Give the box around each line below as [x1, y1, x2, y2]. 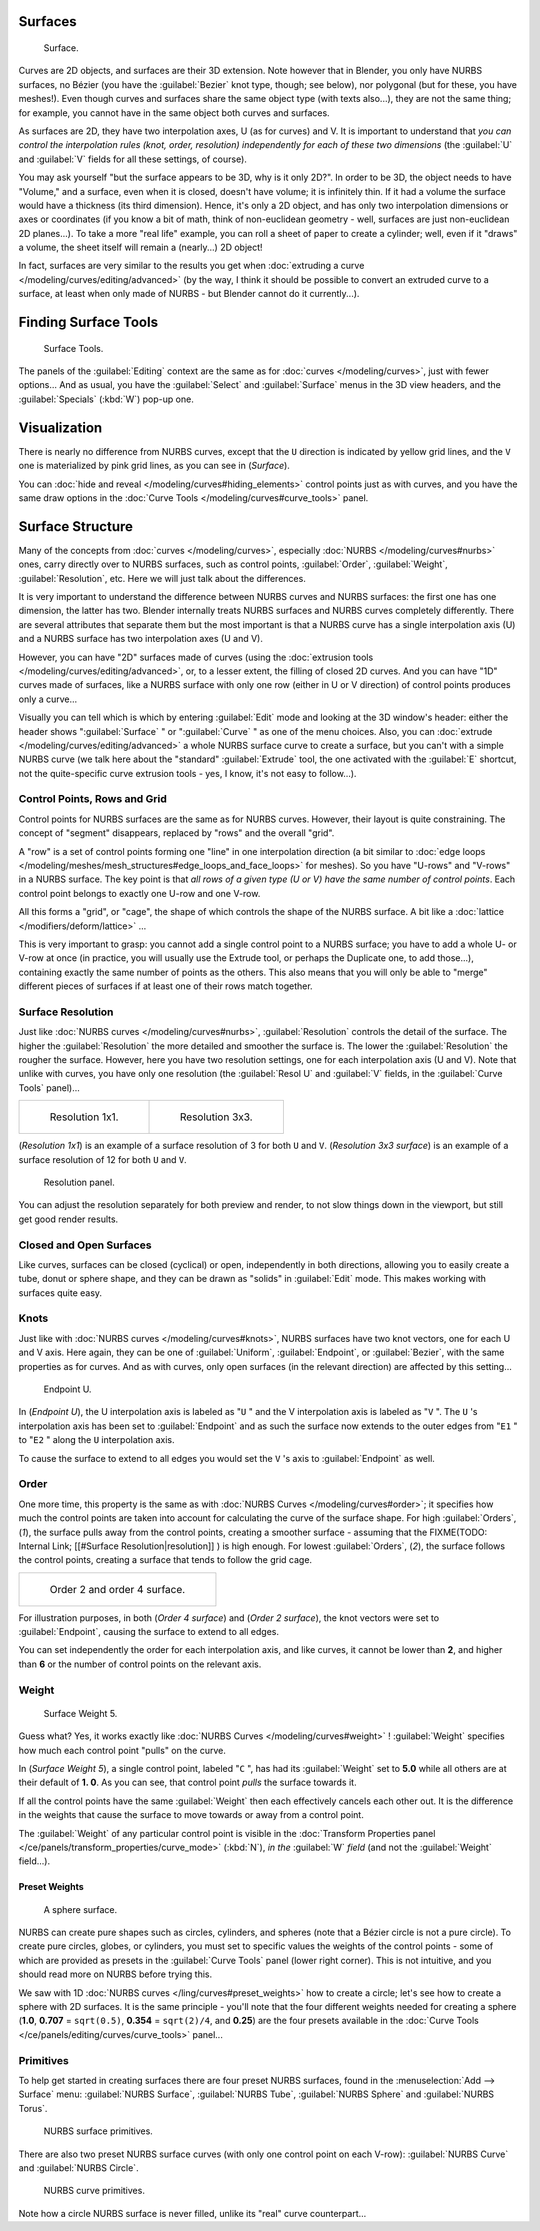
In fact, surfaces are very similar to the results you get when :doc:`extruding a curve [18, 260, 365, 272]
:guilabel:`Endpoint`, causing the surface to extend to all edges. [18, 1626, 280, 1638]
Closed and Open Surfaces [18, 1238, 152, 1252]
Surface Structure [18, 518, 134, 535]
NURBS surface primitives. [43, 2125, 154, 2137]
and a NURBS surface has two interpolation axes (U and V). [18, 633, 264, 645]
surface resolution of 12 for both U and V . [18, 1153, 187, 1165]
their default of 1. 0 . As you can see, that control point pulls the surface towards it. [18, 1776, 357, 1789]
